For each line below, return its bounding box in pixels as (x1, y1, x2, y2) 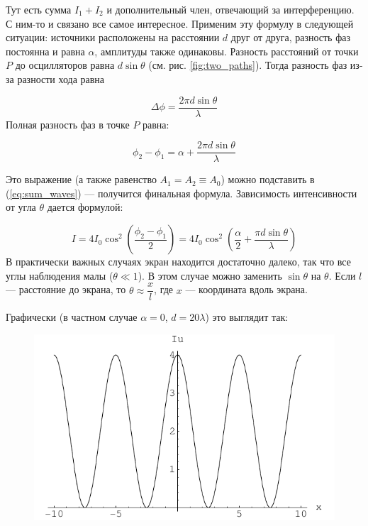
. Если (328, 268, 356, 283)
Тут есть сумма (6, 2, 72, 16)
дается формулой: (47, 199, 123, 214)
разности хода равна (17, 71, 105, 86)
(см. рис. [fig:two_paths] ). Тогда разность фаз (148, 57, 347, 72)
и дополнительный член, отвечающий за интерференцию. (106, 2, 355, 16)
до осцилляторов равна (15, 57, 115, 72)
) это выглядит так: (205, 309, 289, 324)
